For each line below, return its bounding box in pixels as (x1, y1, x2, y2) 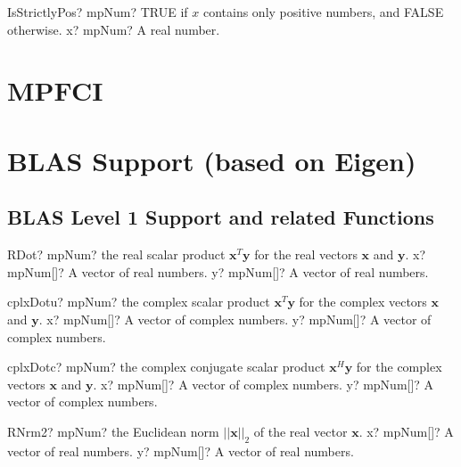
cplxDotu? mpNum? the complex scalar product (7, 292, 270, 311)
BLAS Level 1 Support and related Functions (7, 203, 434, 231)
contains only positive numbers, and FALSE (202, 3, 444, 20)
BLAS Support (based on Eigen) (7, 142, 416, 178)
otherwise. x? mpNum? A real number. (7, 20, 220, 38)
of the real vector (253, 422, 348, 440)
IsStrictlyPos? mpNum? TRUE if (7, 3, 188, 20)
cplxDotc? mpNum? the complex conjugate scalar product (7, 357, 325, 376)
